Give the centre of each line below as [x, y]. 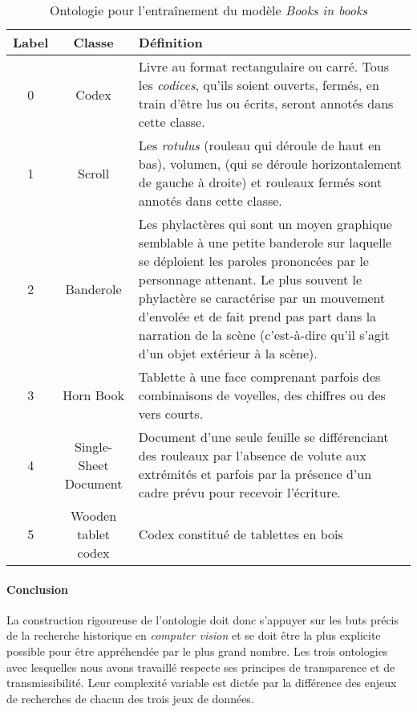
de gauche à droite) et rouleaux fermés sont [260, 182]
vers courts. [171, 413]
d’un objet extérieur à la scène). [228, 353]
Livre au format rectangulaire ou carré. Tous [263, 66]
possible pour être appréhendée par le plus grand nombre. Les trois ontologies [197, 651]
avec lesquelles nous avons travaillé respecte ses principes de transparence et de [201, 667]
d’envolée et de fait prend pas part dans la [257, 316]
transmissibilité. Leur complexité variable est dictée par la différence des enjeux [202, 683]
